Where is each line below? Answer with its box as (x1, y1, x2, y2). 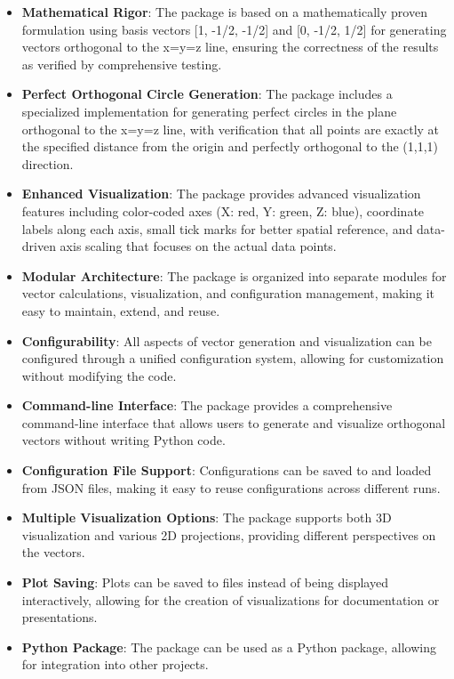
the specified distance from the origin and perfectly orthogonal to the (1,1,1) (21, 137, 438, 156)
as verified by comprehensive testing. (21, 54, 222, 73)
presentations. (21, 608, 98, 626)
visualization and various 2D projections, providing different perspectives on (21, 525, 436, 544)
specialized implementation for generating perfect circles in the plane (21, 101, 397, 120)
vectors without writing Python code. (21, 431, 226, 449)
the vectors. (21, 543, 85, 562)
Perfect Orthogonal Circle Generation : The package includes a (21, 85, 393, 103)
